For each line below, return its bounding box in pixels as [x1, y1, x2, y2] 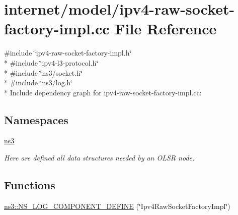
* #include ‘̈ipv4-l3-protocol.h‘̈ [4, 57, 99, 68]
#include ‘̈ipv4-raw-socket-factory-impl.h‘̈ [4, 47, 132, 58]
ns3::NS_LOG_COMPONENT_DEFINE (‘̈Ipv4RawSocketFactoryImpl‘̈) [4, 200, 230, 211]
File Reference [115, 18, 217, 39]
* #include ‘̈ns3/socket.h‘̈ [4, 67, 83, 78]
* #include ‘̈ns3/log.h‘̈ [4, 77, 73, 88]
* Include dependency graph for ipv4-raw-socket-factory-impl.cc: [4, 87, 202, 97]
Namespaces [4, 112, 68, 127]
